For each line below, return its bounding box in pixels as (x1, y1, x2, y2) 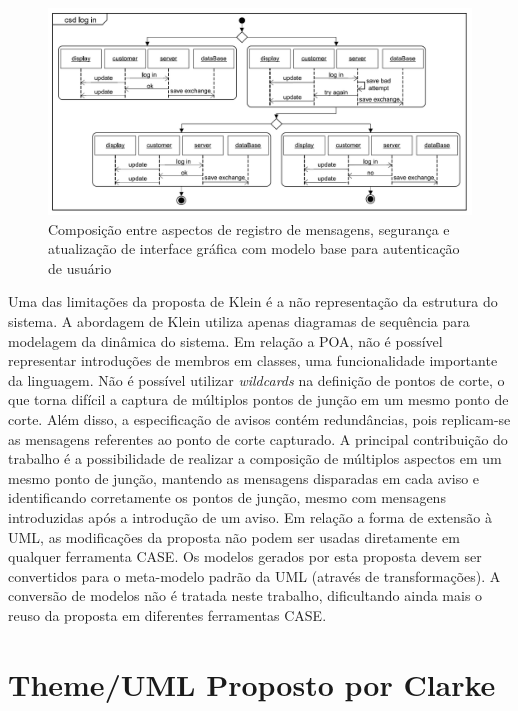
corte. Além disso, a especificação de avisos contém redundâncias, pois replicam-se (8, 408, 511, 429)
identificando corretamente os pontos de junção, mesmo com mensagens (8, 487, 446, 508)
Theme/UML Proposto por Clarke (8, 663, 496, 704)
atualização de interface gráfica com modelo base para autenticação (48, 238, 460, 259)
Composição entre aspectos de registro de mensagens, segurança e (48, 218, 450, 239)
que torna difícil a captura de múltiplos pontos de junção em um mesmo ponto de (8, 389, 509, 410)
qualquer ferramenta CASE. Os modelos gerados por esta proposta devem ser (8, 546, 482, 567)
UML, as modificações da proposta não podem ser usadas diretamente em (8, 526, 460, 547)
